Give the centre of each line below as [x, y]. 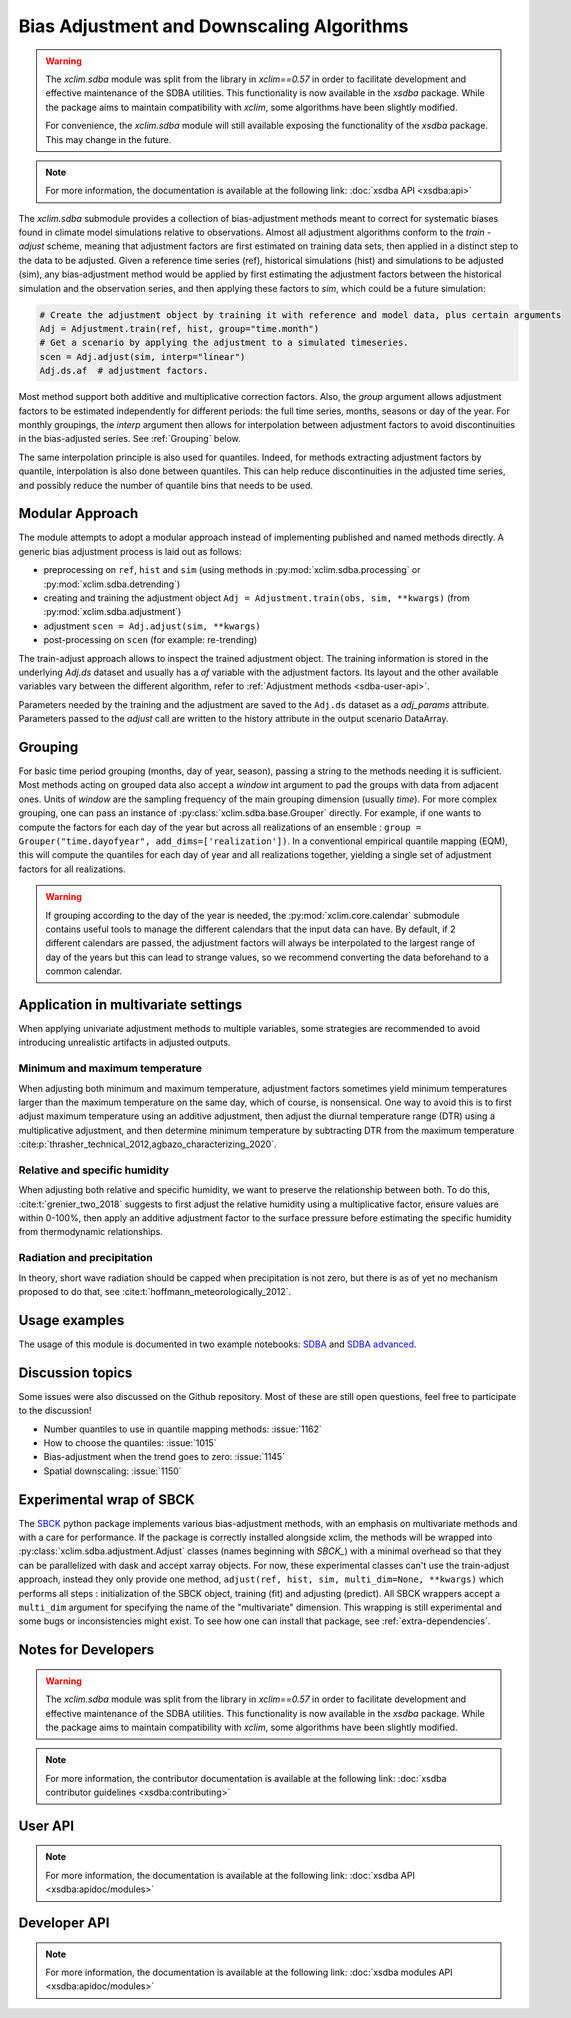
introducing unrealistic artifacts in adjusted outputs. [124, 1042]
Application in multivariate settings [130, 1004]
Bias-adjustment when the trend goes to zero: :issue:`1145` [164, 1457]
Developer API [64, 1923]
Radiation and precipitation [86, 1258]
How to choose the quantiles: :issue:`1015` [130, 1442]
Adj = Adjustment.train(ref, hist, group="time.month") [179, 328]
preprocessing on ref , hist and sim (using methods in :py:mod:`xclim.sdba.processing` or [232, 570]
